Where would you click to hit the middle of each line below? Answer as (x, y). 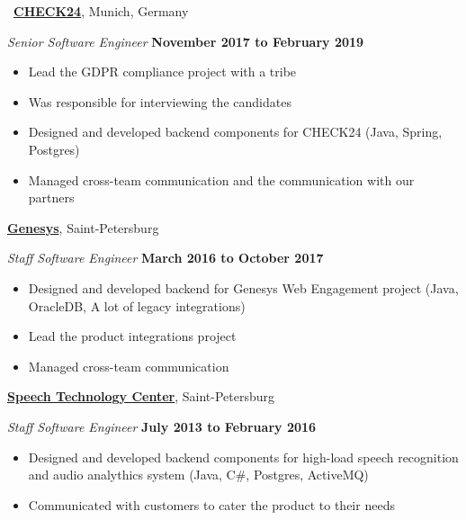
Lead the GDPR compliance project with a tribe (162, 72)
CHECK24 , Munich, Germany (101, 11)
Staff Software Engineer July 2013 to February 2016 (162, 426)
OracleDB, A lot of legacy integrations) (137, 305)
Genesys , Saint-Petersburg (83, 227)
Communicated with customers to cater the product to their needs (211, 504)
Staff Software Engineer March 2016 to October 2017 (166, 258)
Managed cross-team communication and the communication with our (221, 179)
